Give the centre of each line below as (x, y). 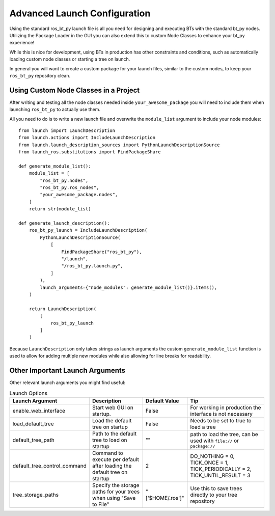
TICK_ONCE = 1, (209, 463)
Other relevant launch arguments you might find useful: (67, 383)
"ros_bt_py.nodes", (64, 180)
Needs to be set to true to (221, 420)
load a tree (203, 427)
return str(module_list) (60, 209)
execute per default (116, 459)
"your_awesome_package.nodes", (79, 195)
